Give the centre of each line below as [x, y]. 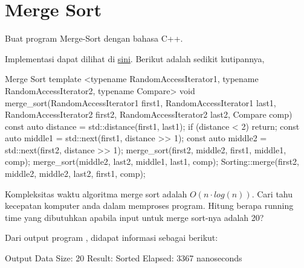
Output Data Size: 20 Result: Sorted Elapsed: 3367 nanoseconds [124, 258]
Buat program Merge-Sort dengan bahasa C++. [94, 38]
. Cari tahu [272, 193]
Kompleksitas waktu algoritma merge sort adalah [96, 193]
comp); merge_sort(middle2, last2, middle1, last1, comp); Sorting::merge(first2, [152, 161]
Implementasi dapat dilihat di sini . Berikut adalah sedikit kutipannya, [135, 58]
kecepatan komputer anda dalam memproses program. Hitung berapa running [149, 206]
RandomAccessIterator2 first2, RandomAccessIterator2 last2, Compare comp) [149, 114]
